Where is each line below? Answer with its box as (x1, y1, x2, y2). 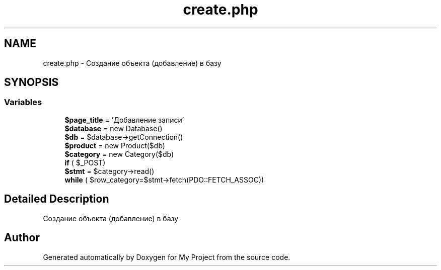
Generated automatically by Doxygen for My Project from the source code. (43, 252, 290, 261)
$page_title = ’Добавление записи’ (64, 115, 184, 124)
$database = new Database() (64, 124, 163, 133)
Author (4, 231, 40, 244)
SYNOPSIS (4, 76, 59, 89)
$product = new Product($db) (64, 141, 165, 150)
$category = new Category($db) (64, 149, 174, 158)
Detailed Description (4, 193, 109, 206)
